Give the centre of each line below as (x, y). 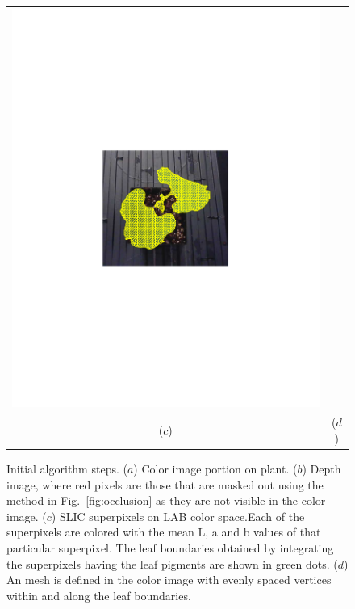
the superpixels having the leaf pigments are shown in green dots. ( (172, 563)
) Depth (322, 469)
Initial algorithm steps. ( (67, 469)
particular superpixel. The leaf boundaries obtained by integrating (170, 548)
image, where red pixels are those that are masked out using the (165, 484)
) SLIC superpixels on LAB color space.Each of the (178, 516)
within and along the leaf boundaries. (99, 595)
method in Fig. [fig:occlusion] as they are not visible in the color (166, 500)
